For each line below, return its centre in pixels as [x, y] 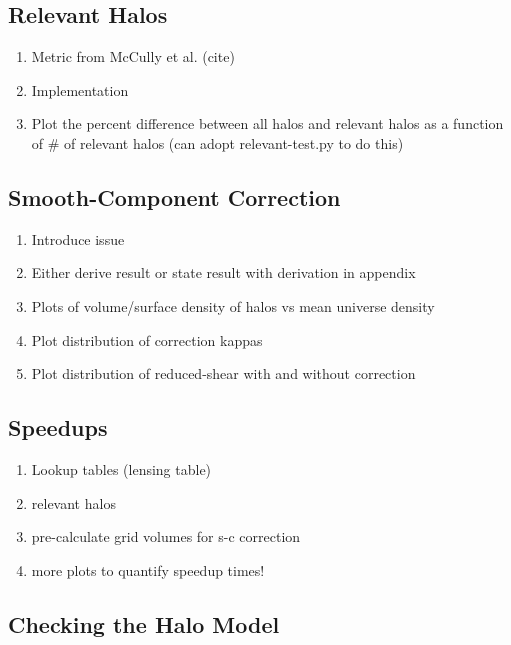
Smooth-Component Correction [174, 196]
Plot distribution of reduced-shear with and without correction [223, 373]
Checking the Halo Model [144, 623]
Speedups [58, 427]
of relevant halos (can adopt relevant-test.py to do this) [234, 142]
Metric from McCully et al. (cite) [133, 56]
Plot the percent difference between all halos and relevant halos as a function [267, 123]
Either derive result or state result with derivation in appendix [223, 272]
